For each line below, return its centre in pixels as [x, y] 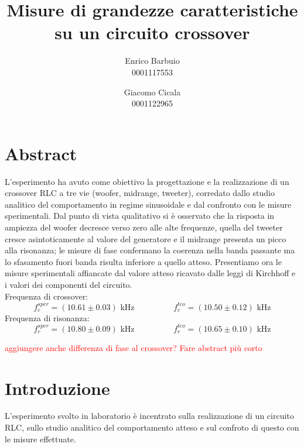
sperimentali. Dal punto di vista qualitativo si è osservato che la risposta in [140, 216]
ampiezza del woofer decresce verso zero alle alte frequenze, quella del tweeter [144, 227]
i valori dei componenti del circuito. [69, 284]
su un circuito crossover [152, 32]
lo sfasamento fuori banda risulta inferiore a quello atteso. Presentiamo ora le [143, 261]
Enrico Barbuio [152, 61]
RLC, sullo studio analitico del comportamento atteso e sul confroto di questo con [152, 427]
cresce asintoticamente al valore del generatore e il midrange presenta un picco [146, 238]
